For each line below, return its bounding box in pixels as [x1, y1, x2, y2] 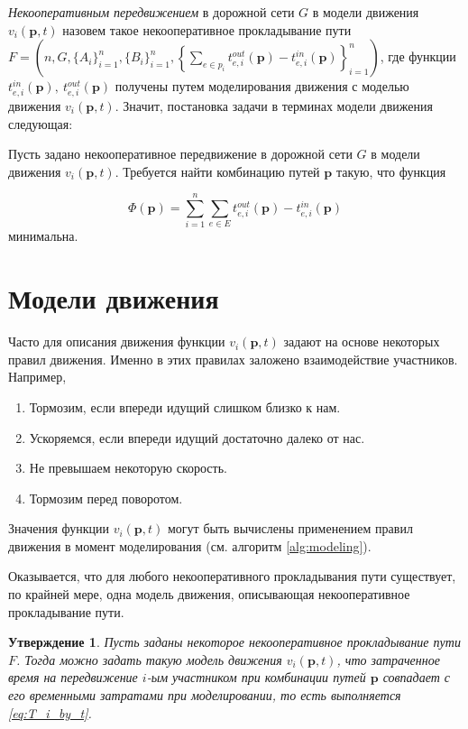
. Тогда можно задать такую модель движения [16, 650, 282, 669]
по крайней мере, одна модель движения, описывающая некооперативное [8, 585, 410, 604]
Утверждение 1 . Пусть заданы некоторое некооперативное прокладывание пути [8, 632, 461, 651]
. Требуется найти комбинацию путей [115, 161, 320, 180]
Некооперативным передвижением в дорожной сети [8, 3, 295, 21]
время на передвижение [8, 668, 138, 687]
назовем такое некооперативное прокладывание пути [62, 20, 352, 39]
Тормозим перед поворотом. [29, 488, 183, 507]
